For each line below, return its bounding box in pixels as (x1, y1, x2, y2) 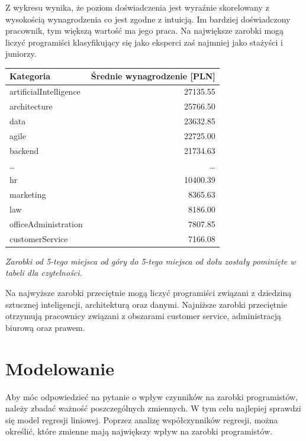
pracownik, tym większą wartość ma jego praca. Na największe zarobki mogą (5, 24, 284, 37)
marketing (9, 188, 46, 201)
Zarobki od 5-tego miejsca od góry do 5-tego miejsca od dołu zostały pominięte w (5, 255, 296, 267)
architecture (9, 100, 53, 112)
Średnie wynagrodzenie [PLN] (91, 70, 215, 82)
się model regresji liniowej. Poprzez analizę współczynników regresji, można (5, 413, 278, 426)
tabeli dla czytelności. (5, 266, 82, 279)
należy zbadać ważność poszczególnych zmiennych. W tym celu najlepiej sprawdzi (5, 402, 301, 414)
